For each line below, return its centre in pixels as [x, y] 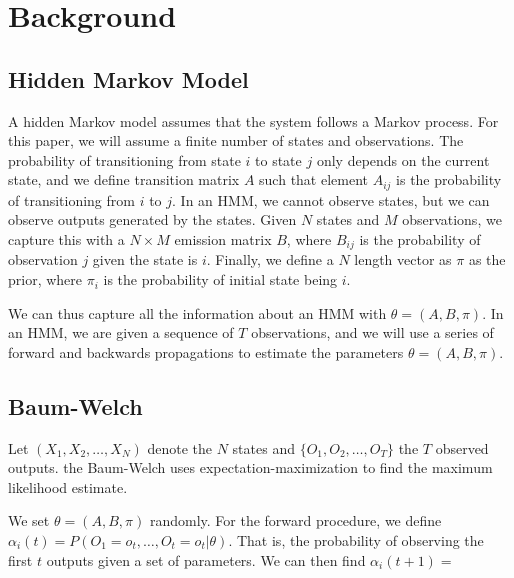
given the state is [145, 259]
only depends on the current [403, 159]
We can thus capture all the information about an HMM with [197, 312]
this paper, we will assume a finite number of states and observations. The [236, 140]
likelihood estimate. [68, 486]
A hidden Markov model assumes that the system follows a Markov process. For [253, 120]
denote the [179, 447]
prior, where [45, 279]
